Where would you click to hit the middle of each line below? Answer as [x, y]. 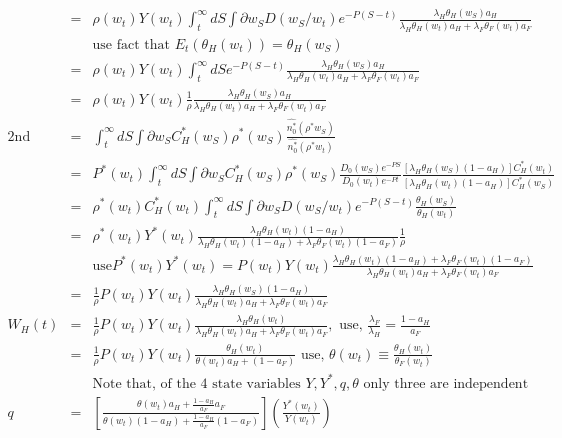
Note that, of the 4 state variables [196, 383]
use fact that [131, 44]
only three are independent [446, 383]
